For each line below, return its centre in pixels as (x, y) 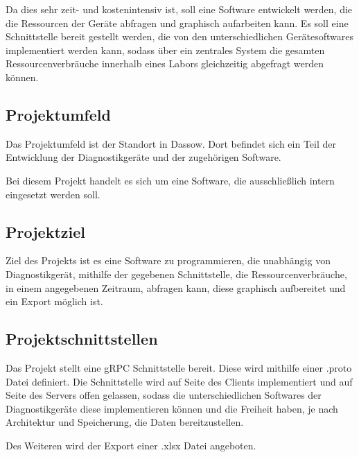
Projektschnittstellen (82, 339)
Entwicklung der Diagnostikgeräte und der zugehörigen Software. (143, 157)
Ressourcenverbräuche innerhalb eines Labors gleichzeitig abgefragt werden (165, 63)
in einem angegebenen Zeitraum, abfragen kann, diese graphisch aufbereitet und (176, 287)
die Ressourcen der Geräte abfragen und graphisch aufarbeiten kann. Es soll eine (177, 23)
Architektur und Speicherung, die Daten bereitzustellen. (125, 422)
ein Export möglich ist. (54, 301)
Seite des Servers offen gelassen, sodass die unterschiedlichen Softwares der (164, 395)
